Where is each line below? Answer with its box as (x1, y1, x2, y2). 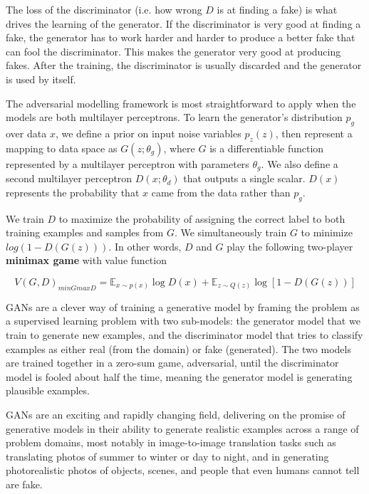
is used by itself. (6, 71, 76, 86)
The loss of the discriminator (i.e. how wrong (6, 2, 202, 16)
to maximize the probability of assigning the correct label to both (58, 211, 345, 226)
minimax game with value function (6, 253, 167, 268)
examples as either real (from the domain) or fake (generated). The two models (6, 341, 351, 356)
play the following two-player (227, 238, 353, 253)
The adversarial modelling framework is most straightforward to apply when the (6, 95, 356, 110)
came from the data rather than (151, 184, 291, 199)
